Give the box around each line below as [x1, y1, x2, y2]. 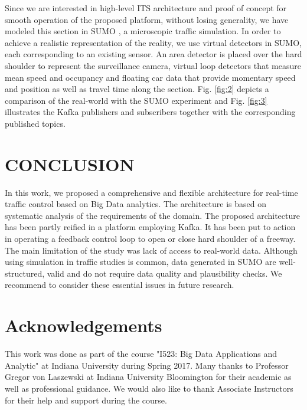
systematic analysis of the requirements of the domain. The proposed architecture [5, 209, 300, 221]
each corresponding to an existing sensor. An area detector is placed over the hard [5, 48, 302, 60]
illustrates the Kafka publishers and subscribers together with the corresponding [5, 106, 296, 118]
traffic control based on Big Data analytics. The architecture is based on [5, 198, 266, 210]
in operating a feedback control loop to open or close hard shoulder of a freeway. [5, 232, 296, 245]
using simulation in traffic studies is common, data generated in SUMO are [5, 255, 276, 268]
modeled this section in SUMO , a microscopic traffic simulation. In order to [5, 25, 281, 37]
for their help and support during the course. [5, 393, 167, 406]
